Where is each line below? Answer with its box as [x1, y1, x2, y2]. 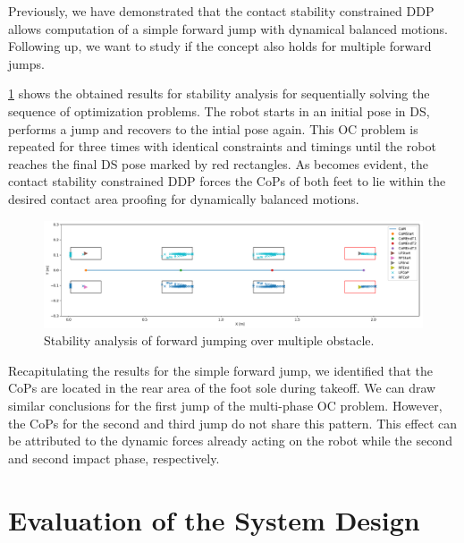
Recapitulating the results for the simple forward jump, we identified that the [8, 361, 434, 379]
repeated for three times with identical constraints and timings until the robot [8, 137, 436, 156]
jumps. [8, 54, 45, 72]
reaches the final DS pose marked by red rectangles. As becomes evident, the [8, 154, 429, 173]
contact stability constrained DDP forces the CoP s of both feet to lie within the [8, 172, 446, 191]
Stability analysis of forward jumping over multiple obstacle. [44, 331, 375, 350]
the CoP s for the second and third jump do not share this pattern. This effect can [8, 413, 458, 432]
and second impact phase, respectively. [8, 448, 220, 467]
